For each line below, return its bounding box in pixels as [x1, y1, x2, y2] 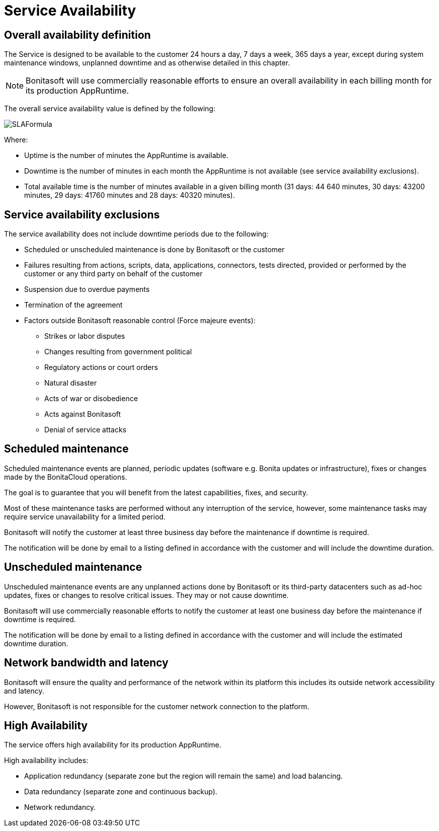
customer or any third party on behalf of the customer [24, 269, 203, 278]
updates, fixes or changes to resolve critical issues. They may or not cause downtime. [4, 590, 289, 599]
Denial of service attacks [44, 425, 127, 434]
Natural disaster [44, 379, 97, 388]
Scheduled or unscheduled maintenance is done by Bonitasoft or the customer [24, 245, 285, 254]
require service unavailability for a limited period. [4, 512, 166, 521]
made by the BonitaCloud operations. [4, 472, 127, 481]
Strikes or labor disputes [44, 332, 125, 341]
